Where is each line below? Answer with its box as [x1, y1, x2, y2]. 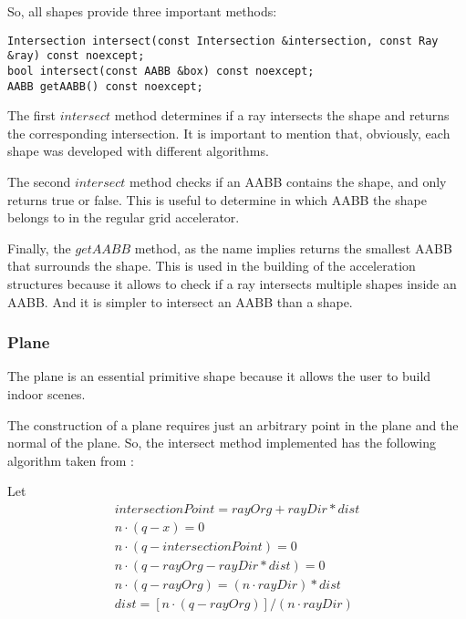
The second [7, 172, 71, 191]
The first [7, 106, 57, 125]
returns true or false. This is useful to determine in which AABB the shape [7, 190, 427, 209]
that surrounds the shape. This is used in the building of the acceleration [7, 256, 416, 275]
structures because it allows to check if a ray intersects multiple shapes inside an [7, 273, 457, 293]
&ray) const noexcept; [7, 49, 145, 63]
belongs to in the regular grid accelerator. [7, 208, 240, 227]
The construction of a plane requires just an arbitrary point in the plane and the [7, 415, 459, 434]
